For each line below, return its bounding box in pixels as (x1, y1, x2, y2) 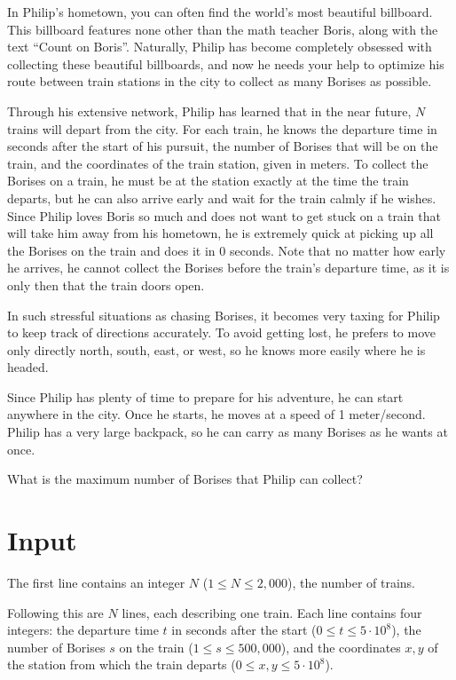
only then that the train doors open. (7, 275, 205, 294)
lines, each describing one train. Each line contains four (122, 603, 422, 621)
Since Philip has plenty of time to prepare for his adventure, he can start (7, 387, 404, 406)
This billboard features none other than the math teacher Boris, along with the (7, 20, 438, 38)
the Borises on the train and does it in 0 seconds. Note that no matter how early (7, 241, 446, 259)
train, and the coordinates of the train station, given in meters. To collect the (7, 154, 428, 172)
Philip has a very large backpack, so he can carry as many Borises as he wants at (7, 423, 448, 441)
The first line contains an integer (7, 573, 185, 591)
